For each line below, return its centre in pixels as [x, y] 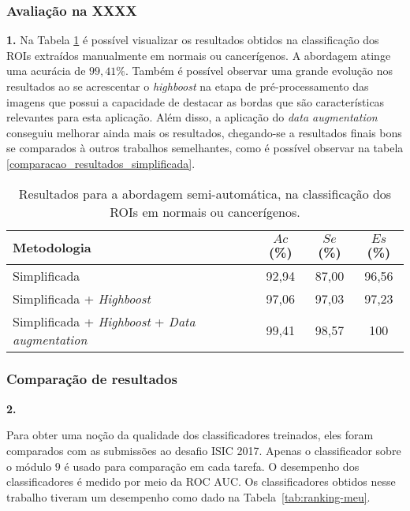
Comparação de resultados [92, 379]
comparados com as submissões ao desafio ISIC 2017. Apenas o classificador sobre [204, 450]
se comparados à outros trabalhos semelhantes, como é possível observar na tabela [205, 148]
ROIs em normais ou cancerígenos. [205, 211]
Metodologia [52, 248]
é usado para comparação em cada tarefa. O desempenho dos [212, 466]
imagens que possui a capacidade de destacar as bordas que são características [196, 101]
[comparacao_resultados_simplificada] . [101, 163]
